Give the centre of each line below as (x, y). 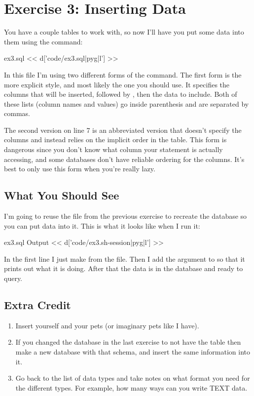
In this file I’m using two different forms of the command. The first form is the (123, 74)
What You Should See (62, 195)
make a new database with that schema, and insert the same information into (133, 352)
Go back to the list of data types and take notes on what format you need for (133, 378)
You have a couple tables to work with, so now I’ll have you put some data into (124, 32)
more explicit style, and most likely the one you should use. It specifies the (117, 84)
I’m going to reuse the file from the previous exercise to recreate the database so (126, 216)
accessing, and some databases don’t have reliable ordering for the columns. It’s (124, 159)
